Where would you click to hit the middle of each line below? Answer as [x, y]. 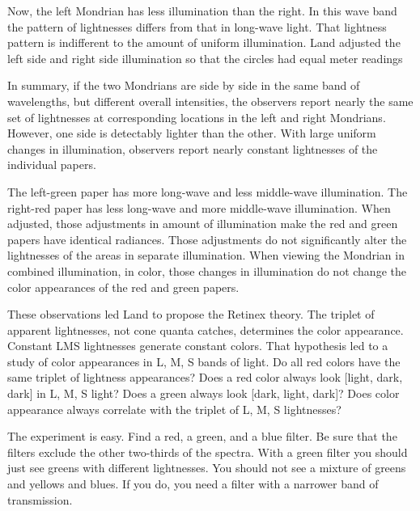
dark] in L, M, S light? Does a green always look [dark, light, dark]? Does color [204, 393]
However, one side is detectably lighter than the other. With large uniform [192, 133]
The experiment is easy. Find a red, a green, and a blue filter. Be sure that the [202, 436]
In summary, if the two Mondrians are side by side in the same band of [184, 85]
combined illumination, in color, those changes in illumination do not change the [207, 270]
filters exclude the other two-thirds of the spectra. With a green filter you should [208, 452]
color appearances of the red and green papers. [123, 287]
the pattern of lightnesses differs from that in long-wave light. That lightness [197, 26]
